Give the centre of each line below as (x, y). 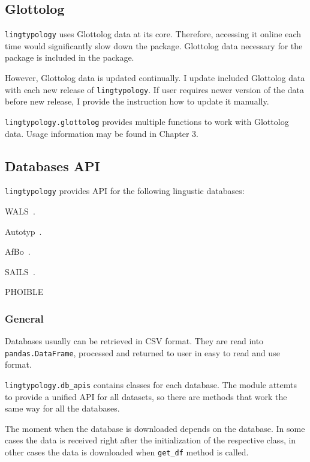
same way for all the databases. (62, 408)
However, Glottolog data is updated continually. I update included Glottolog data (155, 78)
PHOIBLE (24, 292)
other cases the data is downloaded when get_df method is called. (127, 452)
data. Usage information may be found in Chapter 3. (102, 133)
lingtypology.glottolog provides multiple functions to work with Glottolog (147, 121)
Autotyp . (23, 231)
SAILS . (20, 271)
